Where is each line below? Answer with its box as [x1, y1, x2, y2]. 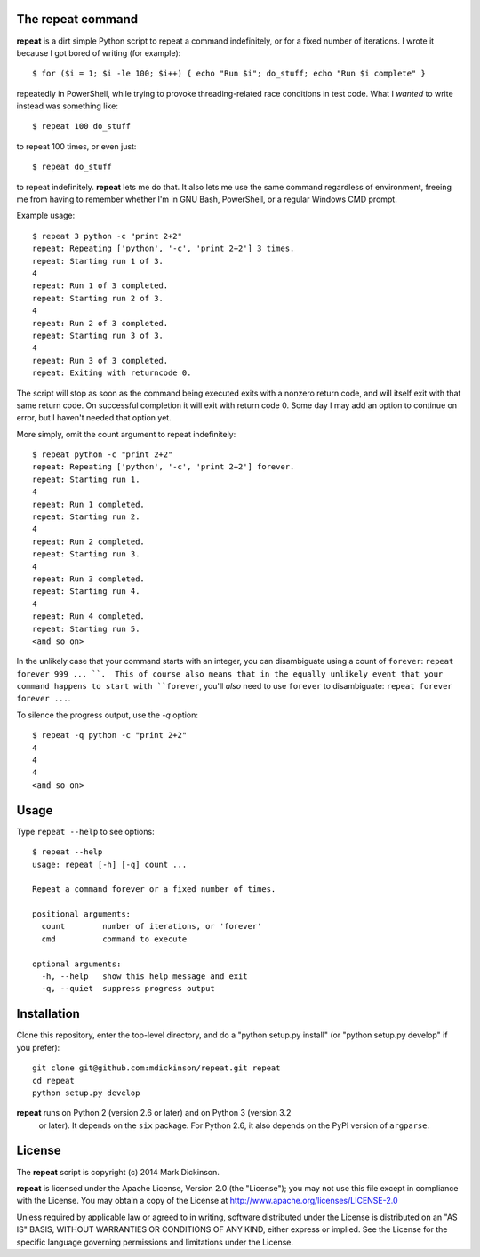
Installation [16, 1006, 80, 1021]
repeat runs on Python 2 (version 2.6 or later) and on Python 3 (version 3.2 [16, 1108, 292, 1118]
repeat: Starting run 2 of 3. [32, 293, 164, 303]
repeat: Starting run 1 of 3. [32, 256, 164, 266]
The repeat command [16, 12, 138, 27]
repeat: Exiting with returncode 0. [32, 368, 192, 378]
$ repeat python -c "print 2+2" [32, 450, 173, 460]
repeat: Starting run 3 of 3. [32, 330, 164, 340]
